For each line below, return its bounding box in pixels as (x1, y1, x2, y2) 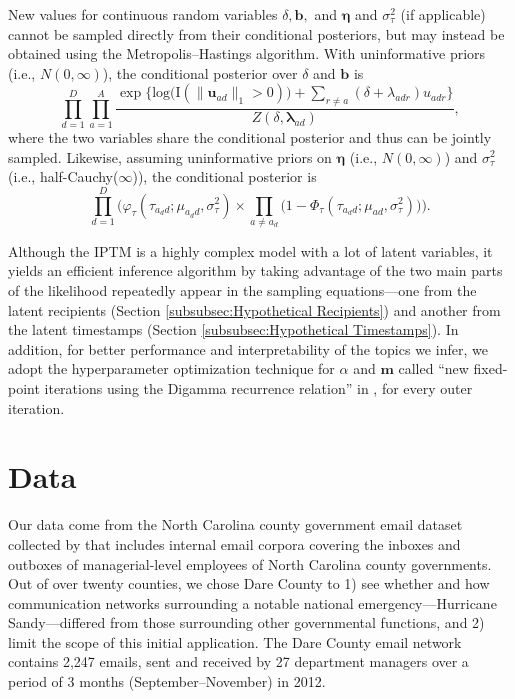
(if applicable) (400, 4, 486, 24)
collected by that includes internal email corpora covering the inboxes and (8, 533, 461, 554)
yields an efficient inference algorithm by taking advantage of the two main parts (8, 260, 503, 281)
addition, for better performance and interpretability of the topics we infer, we (8, 338, 488, 359)
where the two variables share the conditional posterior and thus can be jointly (8, 126, 492, 147)
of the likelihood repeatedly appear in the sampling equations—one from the (8, 280, 477, 301)
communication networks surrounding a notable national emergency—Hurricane (8, 592, 497, 613)
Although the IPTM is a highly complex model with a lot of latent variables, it (8, 240, 493, 261)
